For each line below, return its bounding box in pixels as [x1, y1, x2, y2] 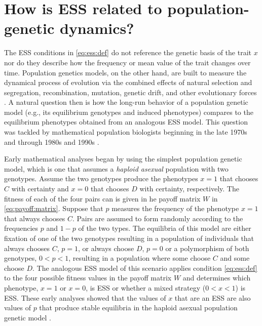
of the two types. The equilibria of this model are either [78, 223, 251, 233]
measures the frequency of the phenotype [111, 203, 239, 214]
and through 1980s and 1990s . [4, 136, 99, 147]
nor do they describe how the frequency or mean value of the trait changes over [4, 57, 251, 67]
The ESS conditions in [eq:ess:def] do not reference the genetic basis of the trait [4, 47, 251, 58]
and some [220, 253, 250, 263]
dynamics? [59, 18, 134, 38]
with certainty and [11, 183, 69, 194]
